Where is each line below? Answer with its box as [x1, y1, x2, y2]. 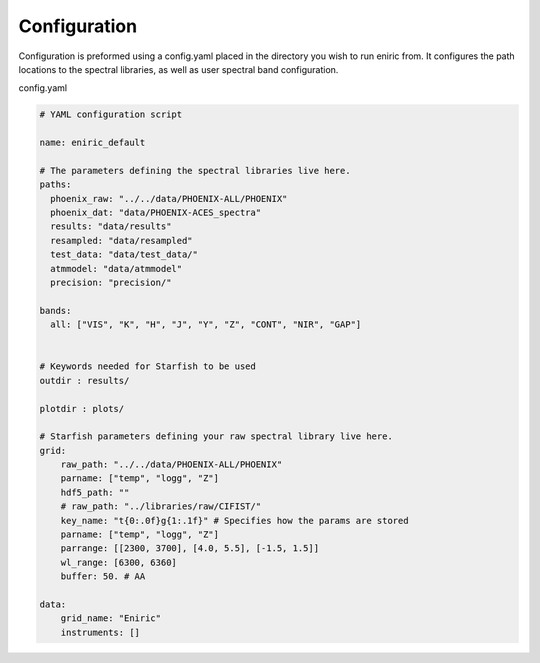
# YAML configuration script [39, 109, 183, 120]
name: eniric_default [39, 137, 146, 149]
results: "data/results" [50, 221, 172, 232]
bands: [39, 305, 72, 316]
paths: [39, 179, 72, 190]
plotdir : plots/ [39, 403, 125, 414]
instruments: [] [60, 626, 140, 638]
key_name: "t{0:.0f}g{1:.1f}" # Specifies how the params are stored [60, 515, 409, 526]
